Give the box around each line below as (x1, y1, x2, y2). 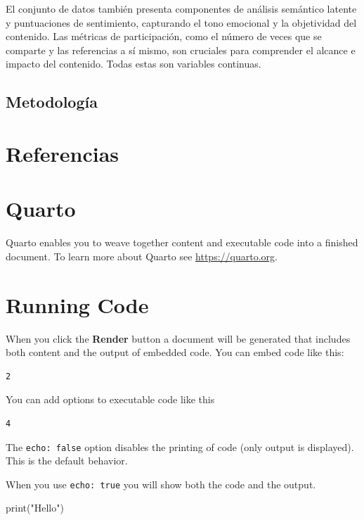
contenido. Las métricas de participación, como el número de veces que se (6, 29, 322, 44)
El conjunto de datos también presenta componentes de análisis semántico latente (6, 1, 357, 15)
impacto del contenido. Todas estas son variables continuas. (6, 56, 261, 71)
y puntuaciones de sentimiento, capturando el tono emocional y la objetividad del (6, 15, 357, 30)
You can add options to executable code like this (6, 392, 215, 407)
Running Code (6, 290, 149, 319)
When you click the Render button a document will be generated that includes (6, 331, 351, 345)
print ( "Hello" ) (6, 500, 64, 515)
